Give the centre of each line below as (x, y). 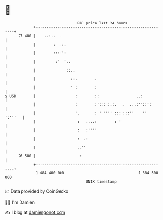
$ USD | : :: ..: (74, 96)
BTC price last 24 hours (102, 23)
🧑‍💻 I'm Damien (20, 202)
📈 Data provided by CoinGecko (37, 191)
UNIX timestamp (101, 182)
